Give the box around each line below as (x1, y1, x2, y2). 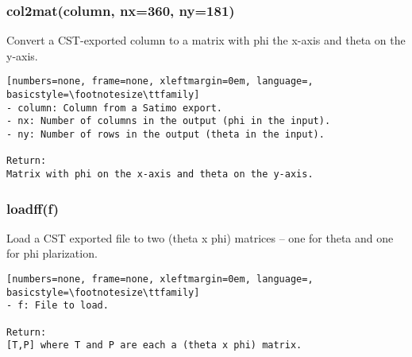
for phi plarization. (6, 245, 98, 262)
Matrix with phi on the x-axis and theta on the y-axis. (6, 169, 314, 180)
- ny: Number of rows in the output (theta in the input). (6, 129, 325, 141)
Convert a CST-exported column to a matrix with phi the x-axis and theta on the (6, 32, 406, 49)
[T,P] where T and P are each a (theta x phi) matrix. (6, 340, 302, 351)
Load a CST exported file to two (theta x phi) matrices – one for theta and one (6, 229, 394, 246)
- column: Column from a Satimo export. (6, 102, 223, 114)
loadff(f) (6, 198, 60, 218)
